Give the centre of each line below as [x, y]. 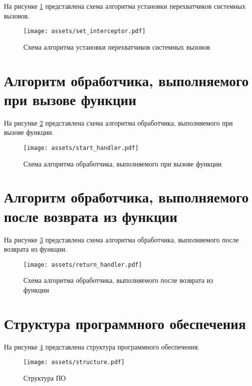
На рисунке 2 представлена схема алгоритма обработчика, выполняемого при [118, 122]
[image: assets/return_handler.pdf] [83, 265]
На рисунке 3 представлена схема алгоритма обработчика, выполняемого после [121, 239]
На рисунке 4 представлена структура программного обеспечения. [102, 346]
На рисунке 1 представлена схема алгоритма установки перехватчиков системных [125, 6]
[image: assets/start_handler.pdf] [81, 148]
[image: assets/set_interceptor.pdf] [85, 31]
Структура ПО [45, 377]
